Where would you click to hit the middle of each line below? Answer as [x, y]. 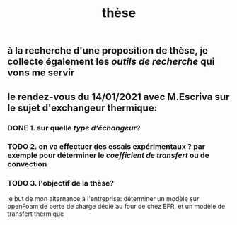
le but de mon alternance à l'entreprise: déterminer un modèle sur [103, 198]
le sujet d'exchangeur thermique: [82, 108]
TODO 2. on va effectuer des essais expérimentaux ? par [106, 147]
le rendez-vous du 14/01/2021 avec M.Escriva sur [118, 97]
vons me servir [41, 73]
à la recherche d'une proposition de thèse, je [108, 51]
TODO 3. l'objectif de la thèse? [61, 183]
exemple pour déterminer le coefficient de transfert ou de [109, 155]
